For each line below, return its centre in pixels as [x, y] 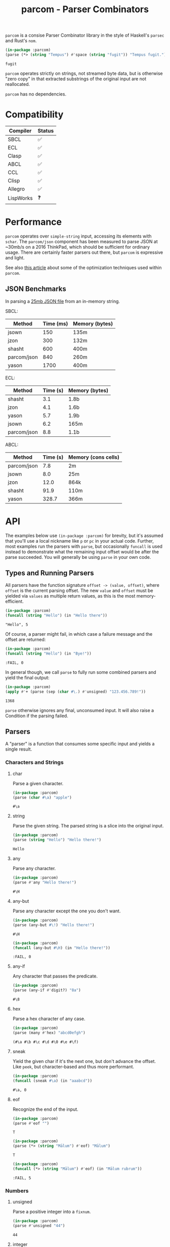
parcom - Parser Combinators [85, 9]
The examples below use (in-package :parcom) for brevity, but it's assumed [84, 536]
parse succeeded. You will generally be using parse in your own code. [78, 557]
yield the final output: [27, 677]
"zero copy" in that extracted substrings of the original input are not [76, 79]
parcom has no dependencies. [36, 94]
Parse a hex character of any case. [49, 1019]
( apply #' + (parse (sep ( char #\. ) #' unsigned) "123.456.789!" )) [75, 692]
